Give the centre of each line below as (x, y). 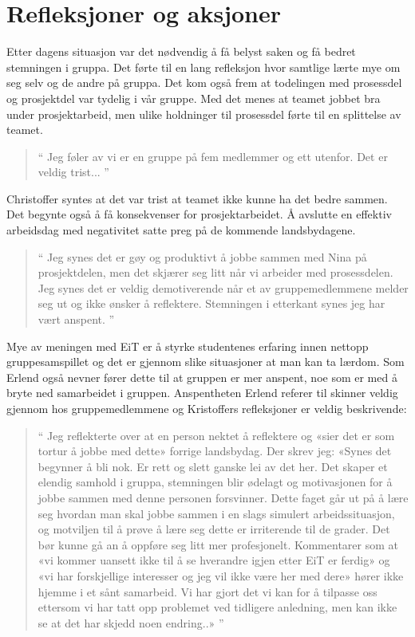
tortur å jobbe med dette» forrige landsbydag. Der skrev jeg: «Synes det (215, 451)
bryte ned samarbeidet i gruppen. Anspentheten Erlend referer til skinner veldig (202, 393)
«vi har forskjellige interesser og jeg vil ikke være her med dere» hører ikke (221, 575)
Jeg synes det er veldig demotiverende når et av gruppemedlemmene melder (223, 287)
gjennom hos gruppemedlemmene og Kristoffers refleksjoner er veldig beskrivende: (207, 408)
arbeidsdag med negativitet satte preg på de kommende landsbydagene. (181, 230)
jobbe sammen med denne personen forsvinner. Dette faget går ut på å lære (223, 497)
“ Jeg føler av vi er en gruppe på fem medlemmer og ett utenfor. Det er (213, 156)
